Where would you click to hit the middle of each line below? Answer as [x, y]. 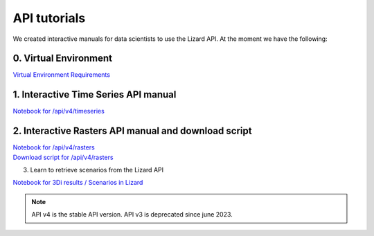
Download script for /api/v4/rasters [63, 157]
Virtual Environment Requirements [62, 75]
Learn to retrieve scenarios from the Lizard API [97, 170]
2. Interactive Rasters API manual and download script [132, 131]
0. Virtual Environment [63, 58]
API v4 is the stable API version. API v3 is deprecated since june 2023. [132, 215]
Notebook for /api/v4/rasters [54, 147]
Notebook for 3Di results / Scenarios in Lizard [78, 183]
